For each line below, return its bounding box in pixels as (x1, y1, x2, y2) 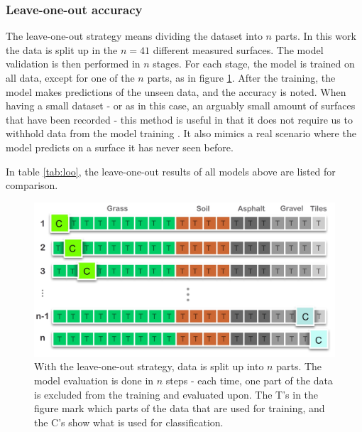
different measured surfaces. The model (153, 42, 324, 57)
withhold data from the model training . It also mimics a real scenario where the (6, 126, 356, 141)
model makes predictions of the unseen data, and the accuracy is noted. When (6, 84, 346, 99)
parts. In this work (275, 28, 356, 43)
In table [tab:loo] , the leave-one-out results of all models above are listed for (6, 163, 336, 178)
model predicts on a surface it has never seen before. (6, 139, 234, 154)
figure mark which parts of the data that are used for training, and (34, 401, 325, 416)
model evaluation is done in (34, 372, 154, 387)
